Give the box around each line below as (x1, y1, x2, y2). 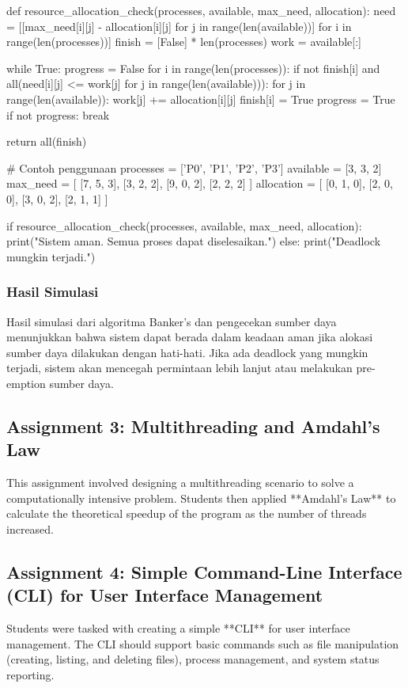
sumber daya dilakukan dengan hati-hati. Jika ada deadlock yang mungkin (6, 344, 368, 360)
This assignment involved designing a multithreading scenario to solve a (6, 474, 354, 491)
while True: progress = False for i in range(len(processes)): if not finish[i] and (6, 59, 380, 76)
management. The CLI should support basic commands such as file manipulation (6, 635, 399, 652)
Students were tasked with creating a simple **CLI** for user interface (6, 620, 350, 637)
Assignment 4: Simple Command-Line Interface (6, 559, 402, 583)
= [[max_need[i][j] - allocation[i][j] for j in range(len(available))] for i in (6, 17, 352, 34)
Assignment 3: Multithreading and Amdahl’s (6, 413, 380, 438)
